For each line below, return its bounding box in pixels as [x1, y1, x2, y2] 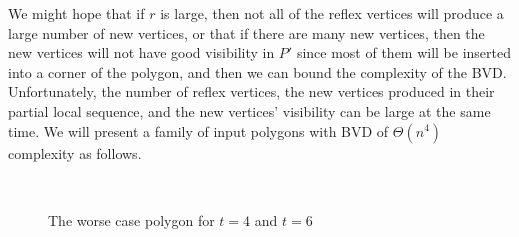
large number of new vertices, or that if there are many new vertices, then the [8, 22, 485, 43]
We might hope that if [8, 3, 145, 23]
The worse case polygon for [48, 209, 215, 230]
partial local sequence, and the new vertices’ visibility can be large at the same [8, 100, 491, 121]
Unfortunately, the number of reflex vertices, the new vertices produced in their [8, 81, 495, 102]
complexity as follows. [8, 142, 142, 163]
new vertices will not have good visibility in [8, 42, 275, 63]
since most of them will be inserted [296, 42, 512, 63]
